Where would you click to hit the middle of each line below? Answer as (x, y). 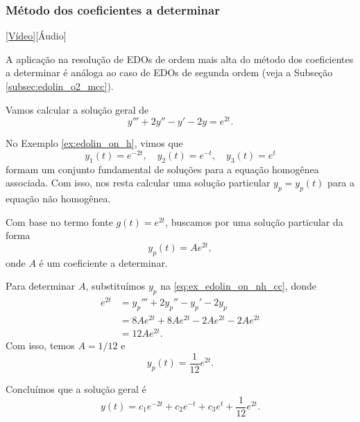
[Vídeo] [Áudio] (36, 36)
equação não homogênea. (58, 199)
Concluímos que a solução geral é (76, 388)
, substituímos (115, 286)
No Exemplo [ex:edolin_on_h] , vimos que (94, 143)
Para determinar (41, 286)
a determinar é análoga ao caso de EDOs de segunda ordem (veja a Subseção (169, 72)
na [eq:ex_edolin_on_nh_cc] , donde (238, 286)
